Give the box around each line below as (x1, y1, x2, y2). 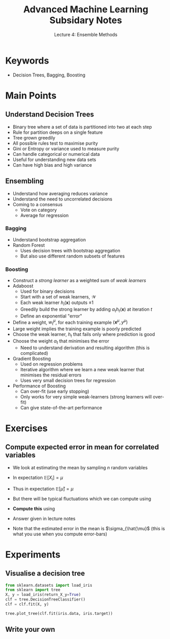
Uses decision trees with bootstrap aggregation (20, 247, 121, 253)
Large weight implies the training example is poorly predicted (12, 326, 141, 332)
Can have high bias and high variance (12, 162, 92, 168)
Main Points (5, 90, 57, 101)
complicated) (20, 350, 48, 356)
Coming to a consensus (12, 201, 63, 207)
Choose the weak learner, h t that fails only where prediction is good (12, 331, 155, 338)
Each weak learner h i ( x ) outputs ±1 (20, 299, 94, 307)
